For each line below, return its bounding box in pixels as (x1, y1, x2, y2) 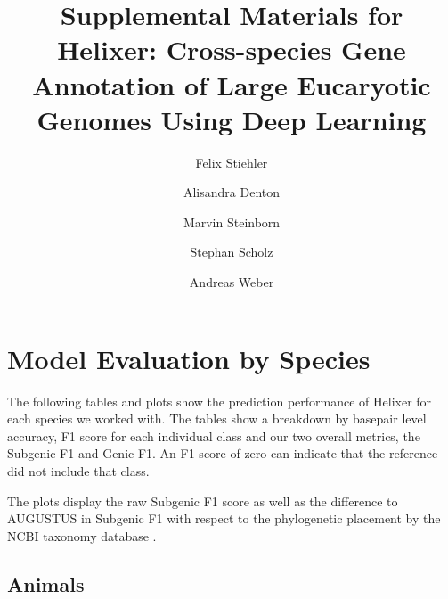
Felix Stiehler (195, 152, 268, 171)
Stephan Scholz (190, 242, 273, 261)
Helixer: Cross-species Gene (57, 31, 406, 68)
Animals (7, 570, 85, 597)
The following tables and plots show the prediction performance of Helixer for (7, 391, 432, 410)
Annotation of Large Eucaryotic (32, 66, 431, 103)
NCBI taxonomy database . (7, 526, 157, 545)
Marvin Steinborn (183, 212, 281, 231)
